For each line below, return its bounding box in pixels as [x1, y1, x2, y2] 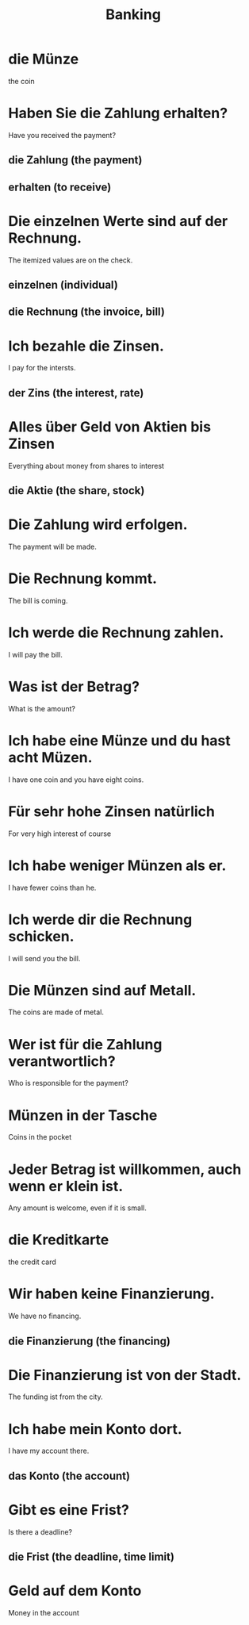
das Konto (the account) [8, 1469, 131, 1482]
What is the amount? [8, 703, 75, 713]
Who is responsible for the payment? [8, 1079, 128, 1088]
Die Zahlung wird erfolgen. [8, 515, 188, 534]
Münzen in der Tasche [8, 1106, 158, 1124]
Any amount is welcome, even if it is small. [8, 1203, 147, 1213]
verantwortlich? [8, 1052, 117, 1070]
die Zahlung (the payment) [8, 153, 143, 167]
